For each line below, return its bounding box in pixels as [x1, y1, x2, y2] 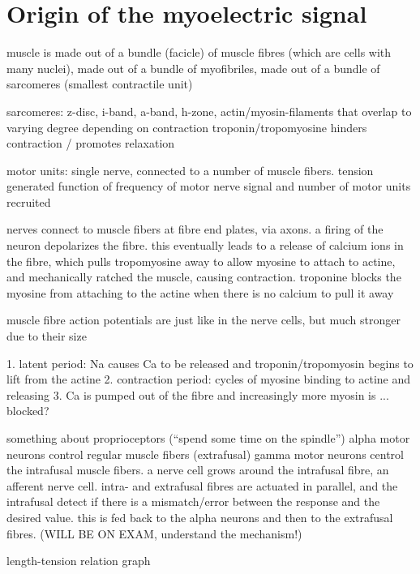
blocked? [6, 402, 49, 419]
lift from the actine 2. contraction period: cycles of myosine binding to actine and [6, 371, 411, 388]
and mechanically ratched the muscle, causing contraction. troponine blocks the [6, 268, 401, 285]
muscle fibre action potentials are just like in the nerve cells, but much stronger [6, 311, 401, 328]
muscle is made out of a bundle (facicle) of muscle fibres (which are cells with [6, 44, 392, 61]
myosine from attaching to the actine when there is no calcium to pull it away [6, 284, 394, 301]
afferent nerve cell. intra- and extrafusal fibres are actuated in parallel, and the [6, 477, 398, 494]
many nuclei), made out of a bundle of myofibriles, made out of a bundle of [6, 59, 380, 76]
